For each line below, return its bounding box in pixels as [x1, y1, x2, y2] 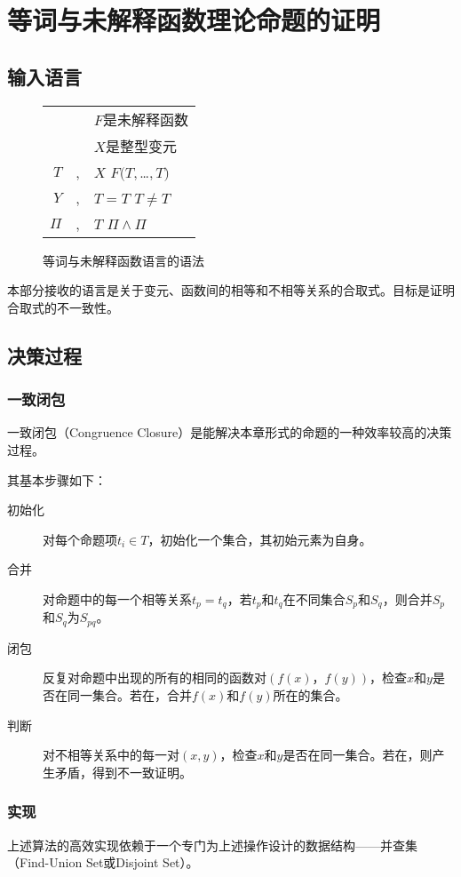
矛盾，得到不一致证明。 [54, 762, 192, 781]
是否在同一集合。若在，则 [282, 745, 433, 764]
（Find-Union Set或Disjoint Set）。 [7, 853, 199, 872]
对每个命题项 [43, 530, 117, 548]
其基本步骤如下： [7, 470, 107, 489]
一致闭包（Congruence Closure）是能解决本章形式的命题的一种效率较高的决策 [7, 423, 452, 442]
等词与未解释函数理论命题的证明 [7, 2, 381, 38]
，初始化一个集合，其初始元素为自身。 [147, 530, 372, 548]
